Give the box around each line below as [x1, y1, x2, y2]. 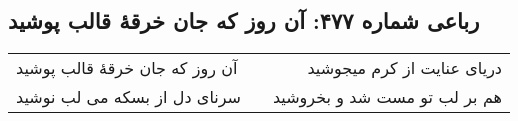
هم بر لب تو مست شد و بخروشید [272, 85, 502, 109]
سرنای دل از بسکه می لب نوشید [16, 85, 241, 109]
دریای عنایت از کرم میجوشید [307, 56, 502, 80]
